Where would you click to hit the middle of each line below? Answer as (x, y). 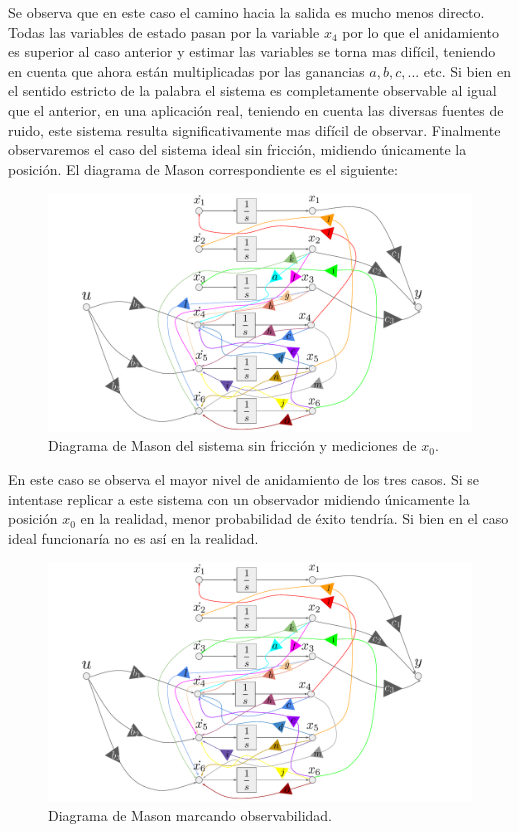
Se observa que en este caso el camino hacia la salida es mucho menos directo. (246, 12)
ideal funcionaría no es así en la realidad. (133, 537)
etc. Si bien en (467, 70)
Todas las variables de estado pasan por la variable (164, 31)
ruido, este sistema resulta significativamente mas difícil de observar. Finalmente (254, 129)
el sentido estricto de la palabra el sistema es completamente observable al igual (252, 90)
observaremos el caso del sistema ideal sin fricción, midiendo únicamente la (237, 149)
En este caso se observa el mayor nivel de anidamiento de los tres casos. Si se (244, 479)
